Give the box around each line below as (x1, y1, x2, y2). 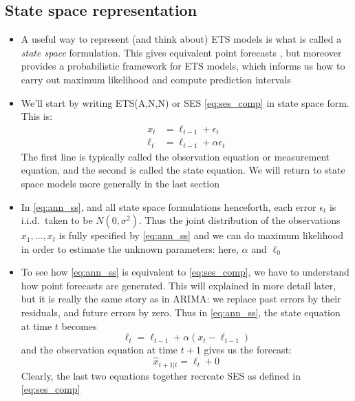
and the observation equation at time (21, 342, 178, 357)
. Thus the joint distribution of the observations (138, 213, 341, 227)
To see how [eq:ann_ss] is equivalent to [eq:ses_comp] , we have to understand (21, 265, 349, 279)
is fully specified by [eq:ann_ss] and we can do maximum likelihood (58, 228, 344, 243)
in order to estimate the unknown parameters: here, (21, 241, 239, 256)
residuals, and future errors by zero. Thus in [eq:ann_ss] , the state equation (21, 305, 341, 320)
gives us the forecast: (204, 342, 292, 357)
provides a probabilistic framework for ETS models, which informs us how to (21, 59, 345, 73)
